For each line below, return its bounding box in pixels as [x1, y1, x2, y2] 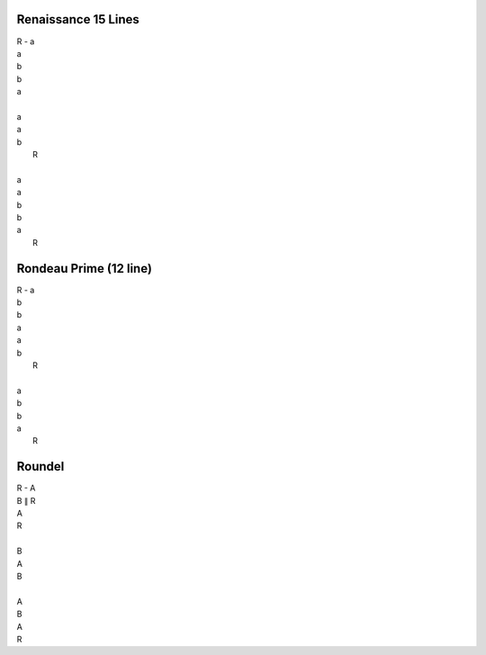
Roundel [16, 459, 65, 474]
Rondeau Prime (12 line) [16, 261, 153, 276]
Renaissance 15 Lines [16, 12, 139, 27]
